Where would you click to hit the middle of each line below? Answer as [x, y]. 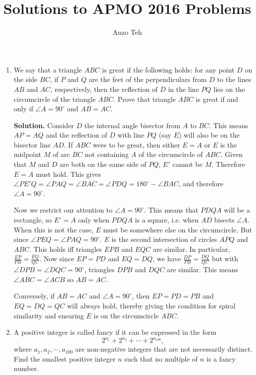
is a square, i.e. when [167, 220]
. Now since [57, 259]
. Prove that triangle [145, 99]
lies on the [229, 89]
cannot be [187, 164]
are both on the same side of [103, 164]
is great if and [217, 99]
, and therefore [201, 184]
